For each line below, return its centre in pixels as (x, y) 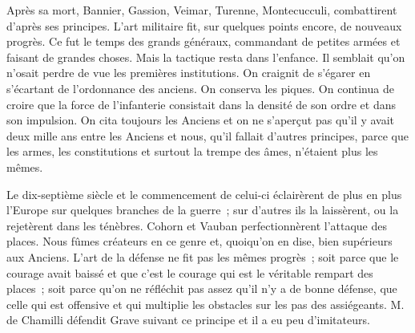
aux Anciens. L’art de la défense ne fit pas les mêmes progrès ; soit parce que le (203, 256)
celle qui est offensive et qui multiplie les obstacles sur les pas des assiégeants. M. (205, 304)
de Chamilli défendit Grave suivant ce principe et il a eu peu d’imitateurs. (188, 320)
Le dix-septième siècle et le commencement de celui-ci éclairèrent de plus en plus (204, 194)
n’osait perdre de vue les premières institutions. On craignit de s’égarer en (189, 73)
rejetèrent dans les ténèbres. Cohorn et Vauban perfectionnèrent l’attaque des (197, 225)
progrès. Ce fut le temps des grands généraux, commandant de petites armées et (203, 41)
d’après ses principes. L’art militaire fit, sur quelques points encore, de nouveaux (204, 25)
